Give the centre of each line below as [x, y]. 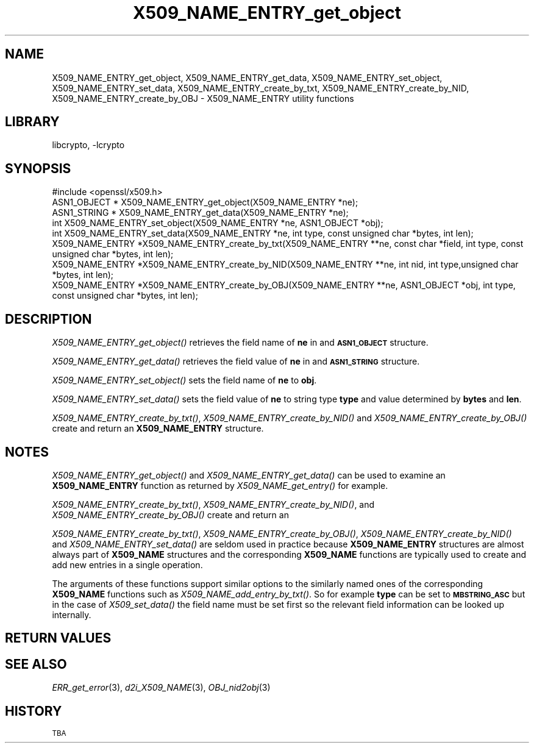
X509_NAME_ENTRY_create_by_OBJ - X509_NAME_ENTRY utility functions [203, 98]
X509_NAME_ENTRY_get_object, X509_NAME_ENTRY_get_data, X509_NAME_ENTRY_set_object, [247, 77]
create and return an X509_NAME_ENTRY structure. [158, 429]
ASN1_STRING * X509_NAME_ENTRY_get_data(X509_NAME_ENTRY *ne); [200, 213]
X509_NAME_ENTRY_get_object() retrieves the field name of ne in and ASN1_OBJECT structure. [240, 343]
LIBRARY [32, 122]
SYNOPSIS [38, 168]
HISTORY [34, 711]
